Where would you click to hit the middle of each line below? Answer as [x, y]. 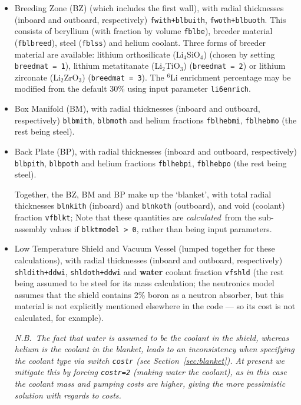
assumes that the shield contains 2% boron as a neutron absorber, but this [149, 294]
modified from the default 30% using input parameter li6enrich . [133, 88]
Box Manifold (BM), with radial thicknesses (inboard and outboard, [137, 108]
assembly [31, 228]
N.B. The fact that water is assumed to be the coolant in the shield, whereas [152, 337]
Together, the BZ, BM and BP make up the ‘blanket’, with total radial [143, 194]
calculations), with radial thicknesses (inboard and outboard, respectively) [148, 260]
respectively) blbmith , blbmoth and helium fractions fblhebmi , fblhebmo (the [156, 120]
